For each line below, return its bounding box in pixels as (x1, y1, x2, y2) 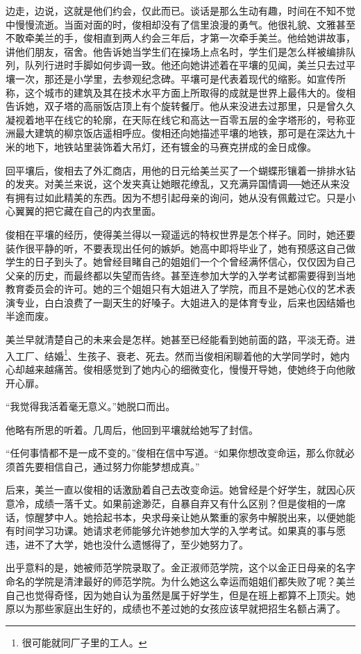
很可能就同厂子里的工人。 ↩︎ (22, 635, 147, 649)
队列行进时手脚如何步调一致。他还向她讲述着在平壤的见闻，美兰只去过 (24, 58, 346, 72)
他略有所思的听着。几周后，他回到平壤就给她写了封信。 (6, 422, 258, 436)
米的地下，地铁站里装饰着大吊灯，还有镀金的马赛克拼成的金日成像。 (6, 139, 317, 154)
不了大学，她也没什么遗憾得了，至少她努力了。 (34, 537, 249, 551)
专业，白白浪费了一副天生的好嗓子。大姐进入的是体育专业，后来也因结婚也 (15, 295, 355, 309)
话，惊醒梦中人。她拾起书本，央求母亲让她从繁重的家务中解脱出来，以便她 (6, 509, 346, 524)
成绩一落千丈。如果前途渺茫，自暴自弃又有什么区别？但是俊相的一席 (34, 496, 346, 511)
